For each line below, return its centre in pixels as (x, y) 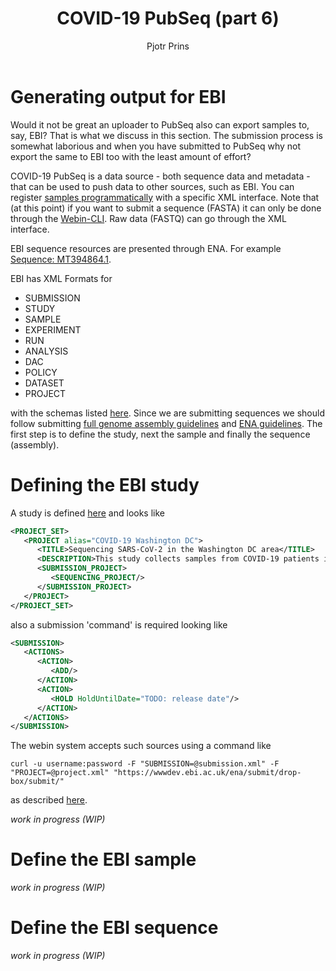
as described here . (49, 800)
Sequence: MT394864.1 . (61, 259)
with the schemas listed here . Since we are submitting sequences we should (167, 413)
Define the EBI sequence (114, 928)
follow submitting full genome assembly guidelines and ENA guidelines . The (166, 423)
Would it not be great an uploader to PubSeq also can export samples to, (160, 124)
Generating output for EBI (118, 96)
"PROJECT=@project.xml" (60, 773)
